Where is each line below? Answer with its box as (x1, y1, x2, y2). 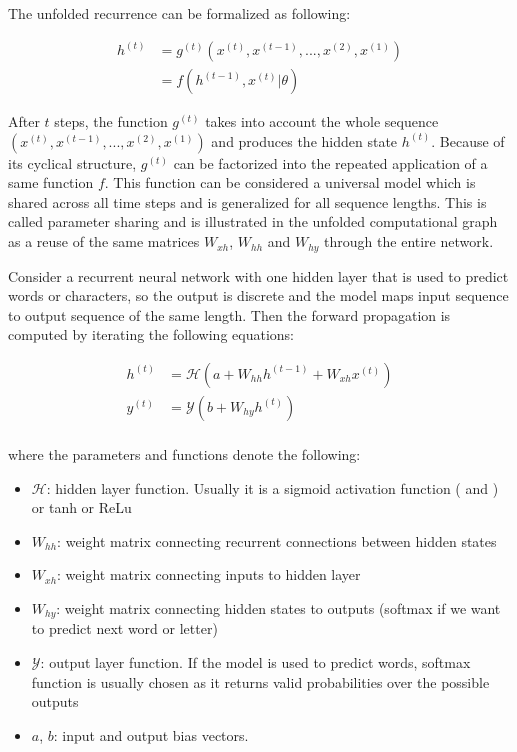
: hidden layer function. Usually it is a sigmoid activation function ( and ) (46, 477, 499, 498)
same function (8, 172, 94, 193)
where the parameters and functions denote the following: (8, 443, 361, 464)
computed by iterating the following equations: (8, 324, 294, 345)
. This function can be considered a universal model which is (104, 172, 476, 193)
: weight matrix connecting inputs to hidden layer (57, 564, 361, 585)
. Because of (431, 130, 505, 151)
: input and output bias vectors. (53, 724, 249, 745)
